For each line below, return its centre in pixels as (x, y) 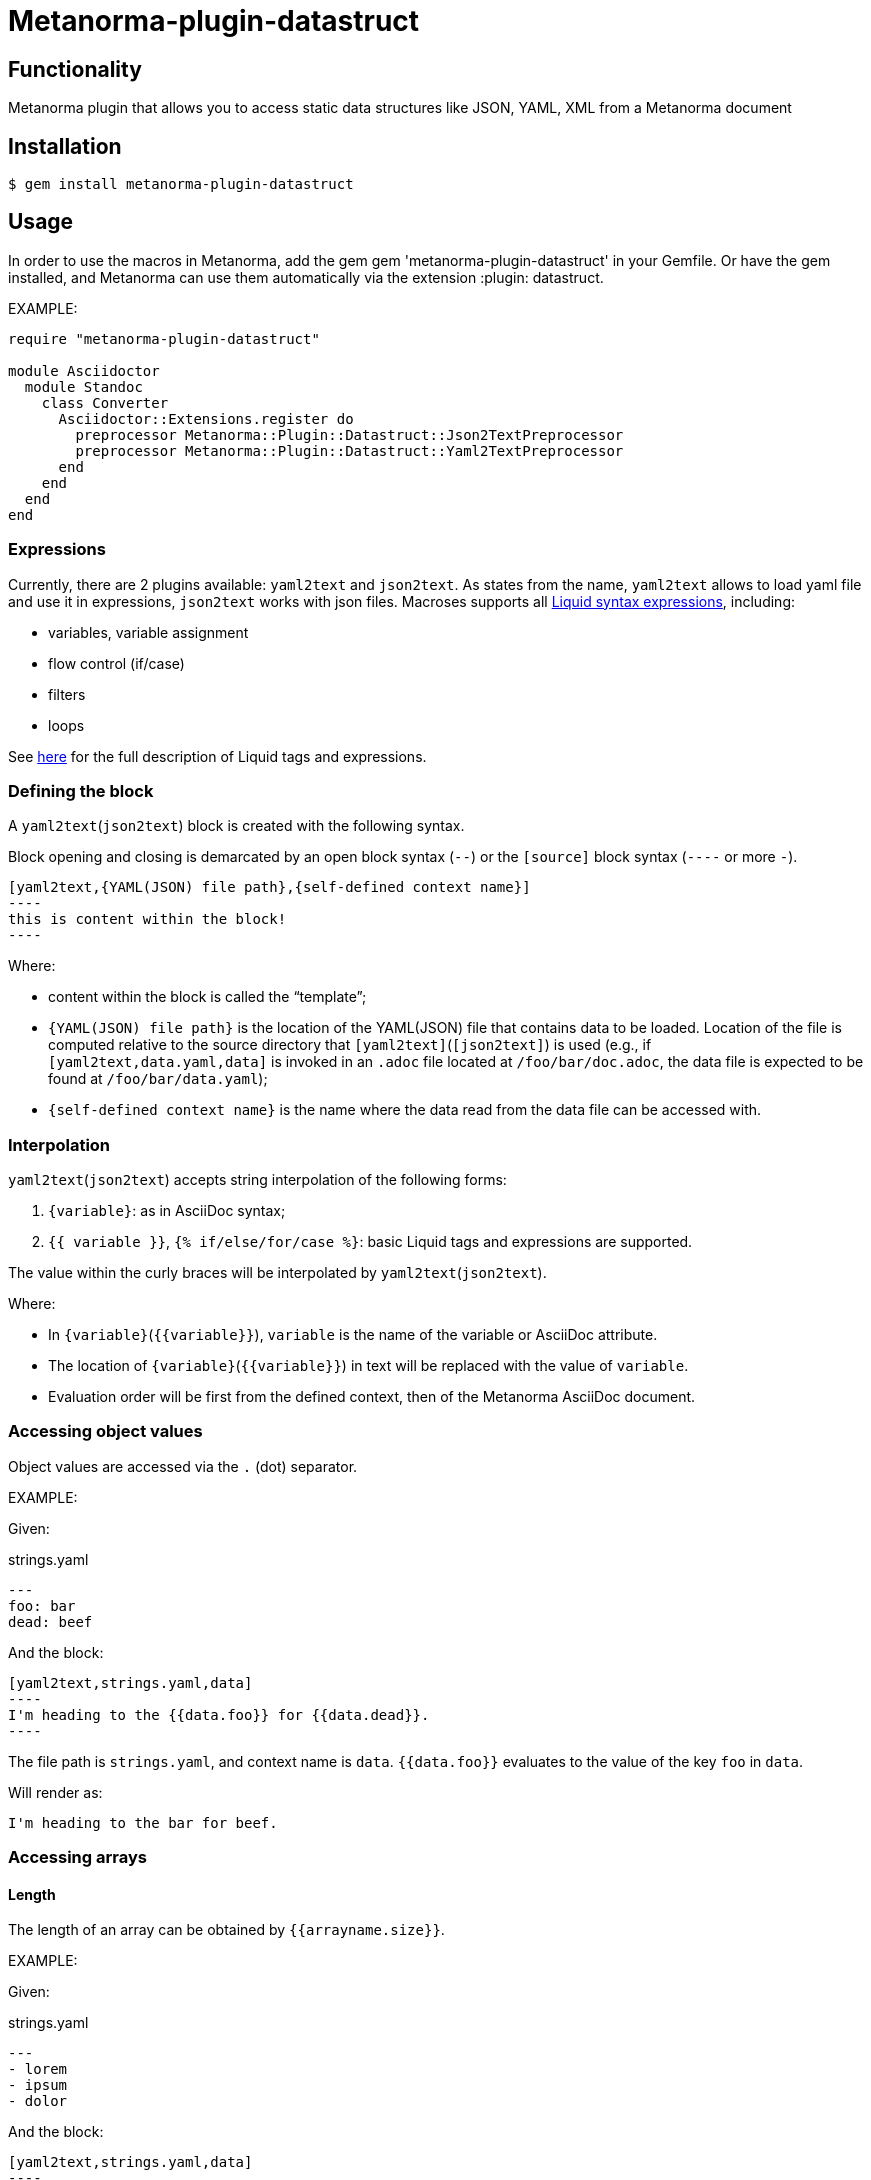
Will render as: (55, 1792)
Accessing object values (105, 1431)
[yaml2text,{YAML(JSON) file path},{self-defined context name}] (269, 887)
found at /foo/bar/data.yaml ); (158, 1079)
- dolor (38, 2101)
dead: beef (50, 1621)
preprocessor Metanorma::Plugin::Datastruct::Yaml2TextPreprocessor (349, 450)
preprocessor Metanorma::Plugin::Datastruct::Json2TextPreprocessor (349, 434)
